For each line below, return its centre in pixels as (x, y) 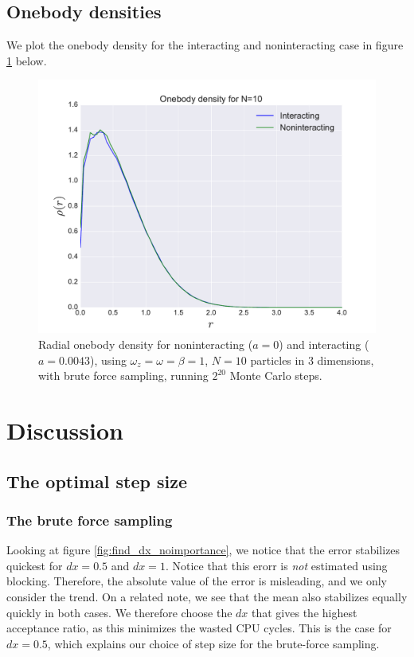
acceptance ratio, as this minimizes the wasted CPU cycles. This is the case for (199, 628)
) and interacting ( (324, 344)
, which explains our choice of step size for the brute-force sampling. (213, 643)
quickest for (35, 565)
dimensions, (346, 360)
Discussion (65, 430)
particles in (277, 360)
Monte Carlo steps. (276, 375)
